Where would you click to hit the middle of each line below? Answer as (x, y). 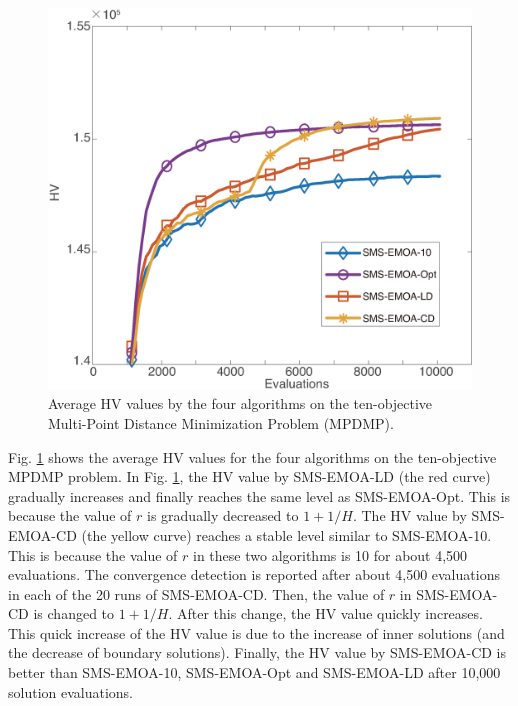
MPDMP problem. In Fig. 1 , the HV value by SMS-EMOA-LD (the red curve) (249, 476)
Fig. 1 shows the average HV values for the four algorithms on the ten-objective (252, 456)
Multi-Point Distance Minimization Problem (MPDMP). (221, 422)
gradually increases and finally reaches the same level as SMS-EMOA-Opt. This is (259, 495)
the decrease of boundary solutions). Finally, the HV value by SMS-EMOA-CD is (257, 652)
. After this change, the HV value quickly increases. (325, 613)
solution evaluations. (71, 691)
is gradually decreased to (223, 515)
